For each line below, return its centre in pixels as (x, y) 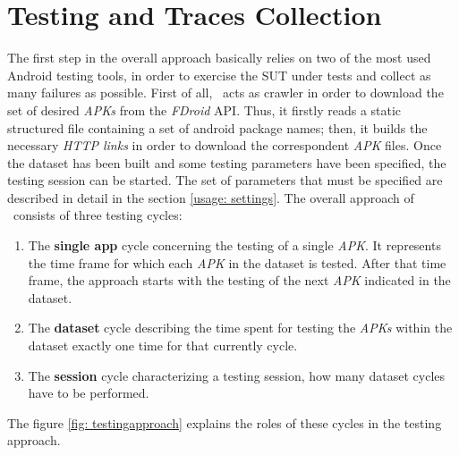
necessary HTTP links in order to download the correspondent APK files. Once (225, 145)
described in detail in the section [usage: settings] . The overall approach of (211, 197)
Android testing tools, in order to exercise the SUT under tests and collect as (219, 75)
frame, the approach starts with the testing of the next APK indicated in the (239, 280)
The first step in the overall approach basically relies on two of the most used (219, 58)
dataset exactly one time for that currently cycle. (163, 345)
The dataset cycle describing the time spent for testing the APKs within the (240, 328)
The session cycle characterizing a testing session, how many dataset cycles (237, 375)
